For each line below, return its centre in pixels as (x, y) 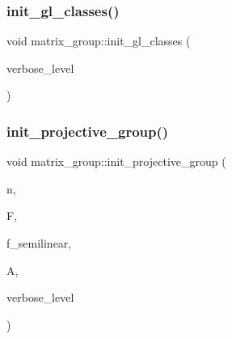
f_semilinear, (39, 243)
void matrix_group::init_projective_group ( (116, 161)
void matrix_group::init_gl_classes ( (99, 41)
